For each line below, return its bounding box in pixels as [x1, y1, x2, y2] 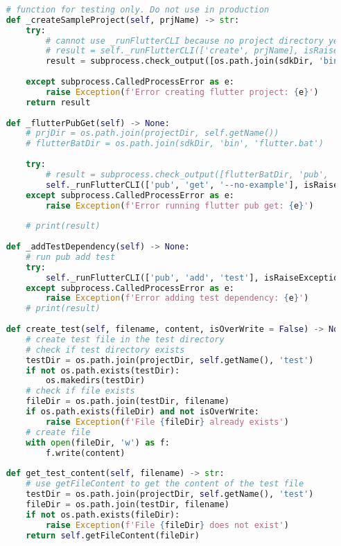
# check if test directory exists [26, 344, 185, 355]
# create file [26, 427, 91, 437]
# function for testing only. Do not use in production [6, 4, 270, 15]
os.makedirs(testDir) [45, 376, 146, 386]
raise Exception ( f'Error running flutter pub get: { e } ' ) [45, 200, 314, 211]
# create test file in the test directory [26, 334, 225, 344]
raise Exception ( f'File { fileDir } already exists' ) [45, 416, 289, 427]
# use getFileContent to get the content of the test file [26, 479, 304, 489]
